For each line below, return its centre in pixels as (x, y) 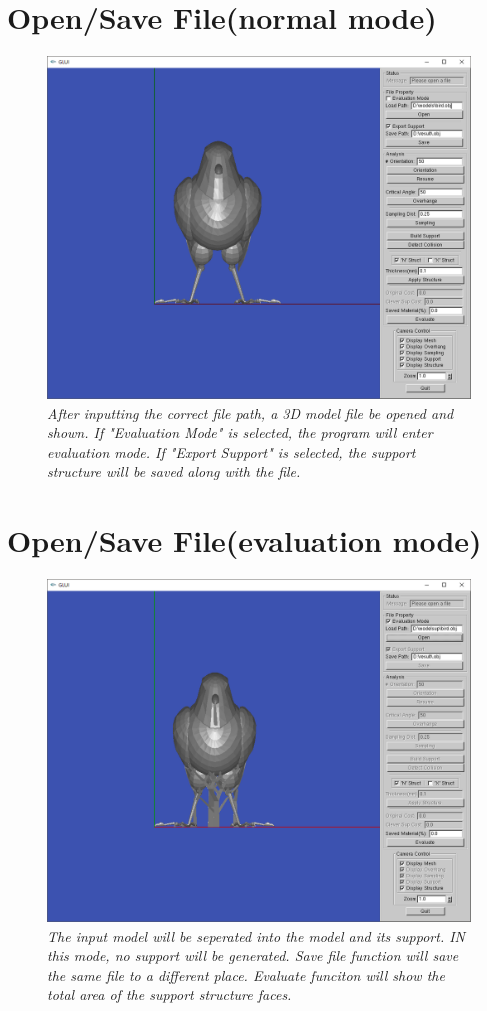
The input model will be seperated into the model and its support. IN (256, 935)
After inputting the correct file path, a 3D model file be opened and (250, 412)
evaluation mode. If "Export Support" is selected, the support (231, 451)
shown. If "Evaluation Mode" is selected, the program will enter (240, 432)
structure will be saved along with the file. (174, 471)
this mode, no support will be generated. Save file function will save (253, 955)
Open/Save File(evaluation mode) (244, 540)
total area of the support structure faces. (169, 994)
